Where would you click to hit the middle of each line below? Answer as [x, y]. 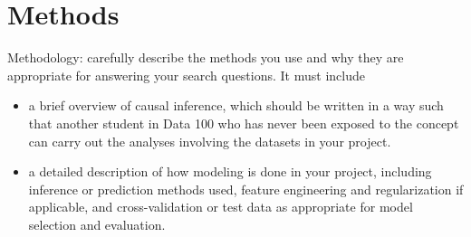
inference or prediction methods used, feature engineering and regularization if [246, 189]
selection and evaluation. [97, 224]
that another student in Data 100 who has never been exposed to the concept [244, 123]
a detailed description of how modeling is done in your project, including [230, 171]
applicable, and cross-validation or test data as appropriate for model [221, 207]
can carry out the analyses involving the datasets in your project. [210, 141]
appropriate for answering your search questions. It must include [186, 75]
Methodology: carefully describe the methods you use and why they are [206, 57]
